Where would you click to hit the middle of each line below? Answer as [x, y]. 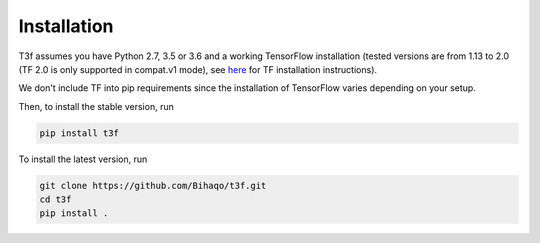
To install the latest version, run [83, 159]
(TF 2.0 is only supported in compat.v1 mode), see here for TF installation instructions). [198, 69]
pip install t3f [79, 133]
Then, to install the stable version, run [96, 106]
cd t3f [55, 199]
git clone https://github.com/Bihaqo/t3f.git [153, 185]
